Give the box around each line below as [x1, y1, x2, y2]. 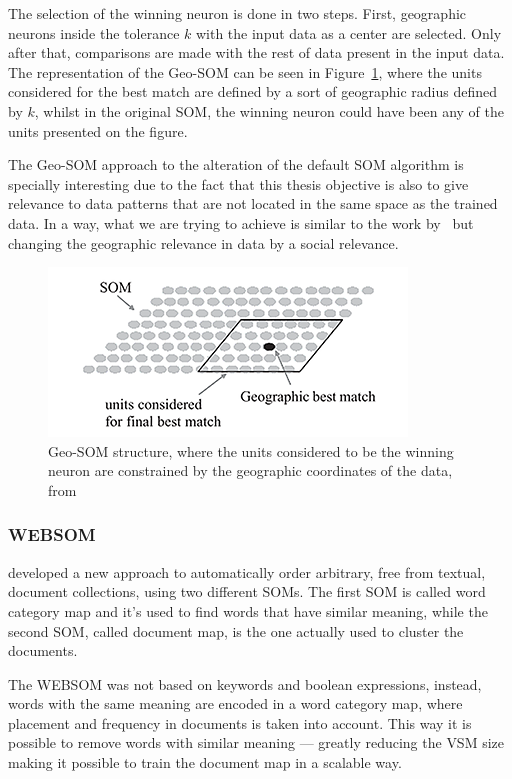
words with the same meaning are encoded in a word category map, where [8, 693, 463, 714]
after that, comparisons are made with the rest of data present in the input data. [8, 42, 505, 63]
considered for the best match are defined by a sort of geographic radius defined [8, 81, 497, 102]
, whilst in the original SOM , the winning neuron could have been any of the [34, 100, 504, 121]
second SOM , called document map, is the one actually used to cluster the [8, 620, 464, 641]
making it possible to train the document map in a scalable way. [8, 752, 402, 773]
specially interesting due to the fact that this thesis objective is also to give [8, 173, 469, 194]
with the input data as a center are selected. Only [195, 22, 502, 43]
